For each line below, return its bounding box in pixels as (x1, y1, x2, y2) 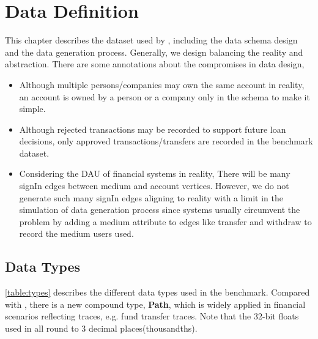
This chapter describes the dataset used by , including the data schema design (5, 34, 298, 47)
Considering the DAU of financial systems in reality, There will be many (19, 167, 290, 180)
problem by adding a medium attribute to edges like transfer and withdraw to (19, 215, 312, 228)
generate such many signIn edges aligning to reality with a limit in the (19, 191, 283, 204)
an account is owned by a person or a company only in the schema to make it (19, 90, 310, 103)
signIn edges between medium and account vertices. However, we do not (19, 179, 289, 192)
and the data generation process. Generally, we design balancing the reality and (5, 45, 303, 58)
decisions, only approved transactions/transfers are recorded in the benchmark (19, 135, 313, 147)
